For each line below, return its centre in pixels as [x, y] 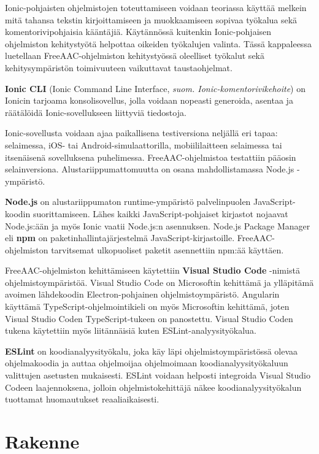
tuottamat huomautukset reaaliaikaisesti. [82, 399]
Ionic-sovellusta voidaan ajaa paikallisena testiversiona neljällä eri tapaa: [141, 133]
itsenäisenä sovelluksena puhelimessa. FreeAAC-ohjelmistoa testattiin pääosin [151, 157]
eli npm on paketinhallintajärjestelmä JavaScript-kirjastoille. [120, 238]
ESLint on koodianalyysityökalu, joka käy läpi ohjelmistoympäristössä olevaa [152, 351]
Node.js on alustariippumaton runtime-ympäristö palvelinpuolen [128, 202]
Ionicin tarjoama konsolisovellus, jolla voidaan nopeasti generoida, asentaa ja [149, 100]
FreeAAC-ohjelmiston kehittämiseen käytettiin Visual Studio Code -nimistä [152, 270]
